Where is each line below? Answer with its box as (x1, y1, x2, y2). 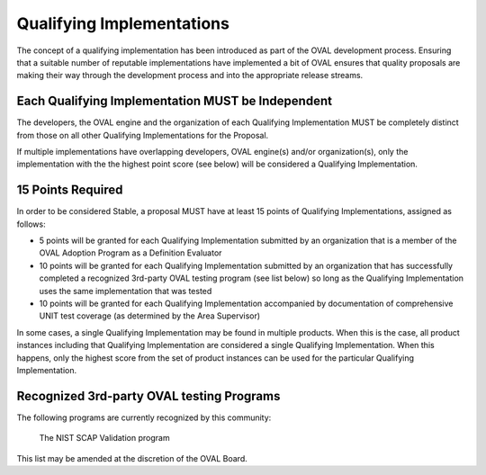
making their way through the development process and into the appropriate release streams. (16, 70, 364, 81)
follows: (16, 219, 46, 229)
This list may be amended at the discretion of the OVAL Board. (16, 453, 247, 463)
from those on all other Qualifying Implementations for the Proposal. (16, 130, 269, 140)
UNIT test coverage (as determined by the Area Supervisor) (39, 310, 261, 321)
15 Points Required (16, 183, 123, 198)
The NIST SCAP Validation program (39, 433, 170, 444)
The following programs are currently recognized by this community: (16, 412, 272, 423)
